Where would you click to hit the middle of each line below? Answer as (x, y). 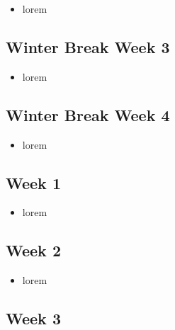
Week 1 (33, 182)
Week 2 (33, 250)
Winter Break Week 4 (88, 114)
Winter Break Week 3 (88, 46)
